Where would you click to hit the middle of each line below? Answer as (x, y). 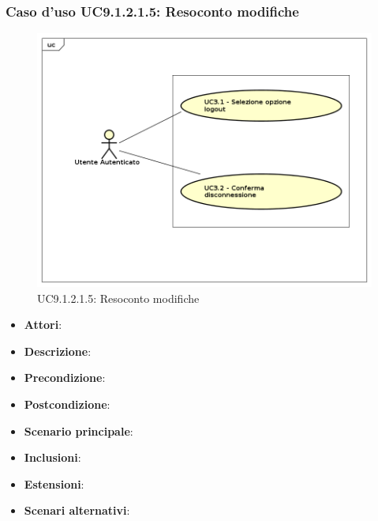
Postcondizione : (67, 404)
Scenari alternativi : (77, 510)
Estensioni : (54, 483)
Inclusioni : (52, 457)
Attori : (43, 325)
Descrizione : (58, 351)
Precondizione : (65, 378)
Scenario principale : (79, 430)
